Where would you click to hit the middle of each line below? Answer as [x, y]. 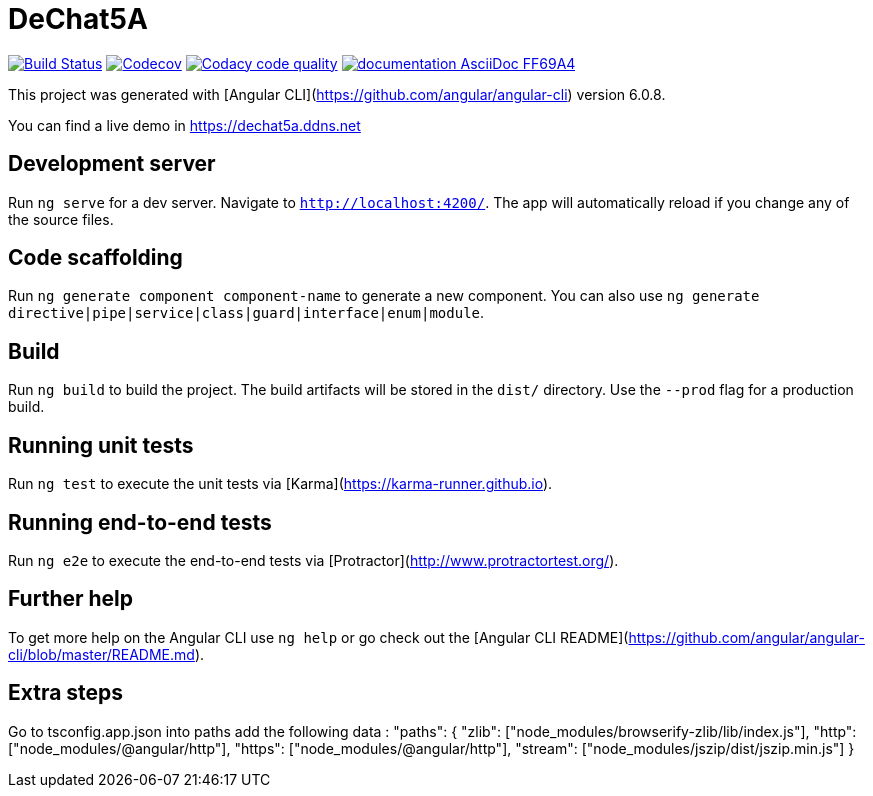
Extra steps [66, 693]
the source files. [61, 219]
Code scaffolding [95, 258]
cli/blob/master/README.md [101, 654]
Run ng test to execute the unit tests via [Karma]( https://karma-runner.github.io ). [280, 484]
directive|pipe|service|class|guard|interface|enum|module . [246, 313]
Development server [112, 164]
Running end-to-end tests [140, 522]
